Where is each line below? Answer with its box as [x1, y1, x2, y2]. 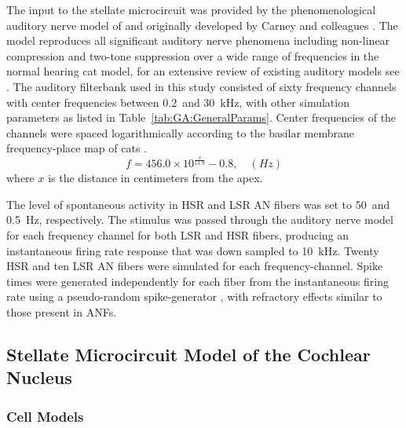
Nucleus [6, 365, 72, 390]
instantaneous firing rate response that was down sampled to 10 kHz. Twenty [6, 242, 379, 258]
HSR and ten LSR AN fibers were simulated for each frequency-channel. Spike [6, 258, 383, 274]
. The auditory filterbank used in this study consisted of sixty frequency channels [6, 78, 397, 94]
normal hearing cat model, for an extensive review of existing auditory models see [6, 63, 400, 79]
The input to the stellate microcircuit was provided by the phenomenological [6, 2, 376, 17]
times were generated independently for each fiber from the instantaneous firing [6, 273, 389, 289]
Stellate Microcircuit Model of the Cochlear [6, 342, 371, 367]
